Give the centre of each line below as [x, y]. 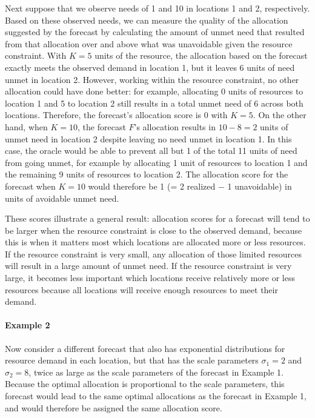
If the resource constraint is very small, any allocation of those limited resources [153, 254]
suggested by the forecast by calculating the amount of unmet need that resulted [155, 32]
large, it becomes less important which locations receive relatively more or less [150, 278]
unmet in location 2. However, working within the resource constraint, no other [152, 79]
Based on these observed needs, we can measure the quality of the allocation [147, 20]
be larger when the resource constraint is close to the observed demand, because [154, 230]
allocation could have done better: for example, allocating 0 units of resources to [154, 91]
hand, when [26, 126]
